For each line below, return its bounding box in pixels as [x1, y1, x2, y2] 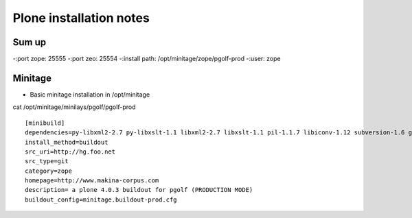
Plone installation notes [12, 10, 150, 25]
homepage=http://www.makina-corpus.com [25, 177, 159, 184]
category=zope [25, 167, 72, 175]
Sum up [12, 36, 47, 48]
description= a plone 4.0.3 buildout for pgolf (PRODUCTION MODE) [25, 186, 253, 194]
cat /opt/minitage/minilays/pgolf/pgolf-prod [12, 103, 136, 111]
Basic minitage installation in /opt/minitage [30, 90, 150, 99]
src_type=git [25, 158, 69, 165]
